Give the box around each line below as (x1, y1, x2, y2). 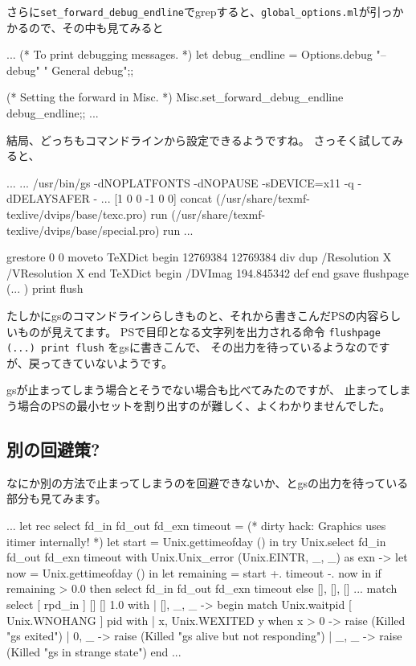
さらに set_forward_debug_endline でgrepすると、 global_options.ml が (6, 3, 370, 19)
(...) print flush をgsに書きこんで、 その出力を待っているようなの (6, 339, 368, 356)
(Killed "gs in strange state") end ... (6, 643, 181, 660)
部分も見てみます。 (6, 490, 107, 507)
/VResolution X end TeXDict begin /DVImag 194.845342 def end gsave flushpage (6, 264, 409, 281)
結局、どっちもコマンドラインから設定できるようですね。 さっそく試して (6, 131, 392, 148)
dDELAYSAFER (6, 190, 90, 207)
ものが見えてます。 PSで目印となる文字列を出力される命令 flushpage (17, 323, 381, 339)
